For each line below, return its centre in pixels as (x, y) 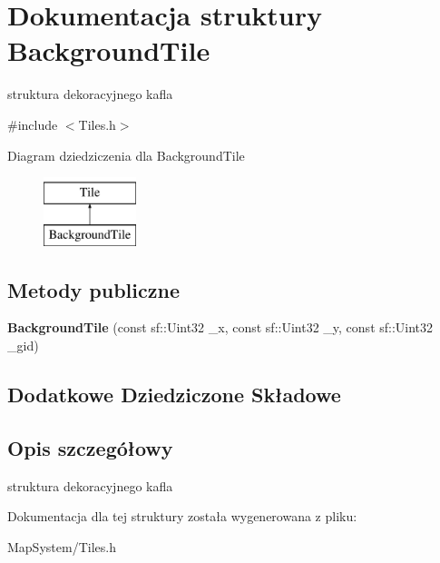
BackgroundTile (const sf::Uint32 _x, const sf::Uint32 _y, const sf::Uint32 (220, 327)
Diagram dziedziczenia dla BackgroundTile (126, 155)
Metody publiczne (93, 289)
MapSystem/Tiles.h (62, 546)
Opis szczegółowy (90, 447)
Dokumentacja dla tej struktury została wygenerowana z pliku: (182, 516)
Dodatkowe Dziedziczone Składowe (174, 395)
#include (33, 124)
